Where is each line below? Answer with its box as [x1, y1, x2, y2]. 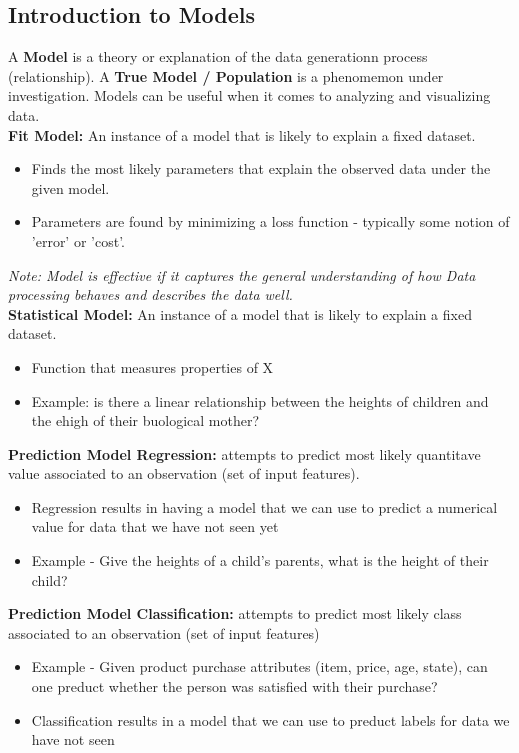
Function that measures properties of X [31, 356, 274, 377]
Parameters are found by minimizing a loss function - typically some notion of [31, 211, 510, 232]
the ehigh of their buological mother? [31, 410, 260, 431]
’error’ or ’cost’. [31, 230, 125, 251]
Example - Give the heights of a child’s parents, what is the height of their [31, 550, 489, 571]
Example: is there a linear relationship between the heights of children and [31, 390, 489, 411]
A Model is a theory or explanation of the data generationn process [8, 46, 428, 67]
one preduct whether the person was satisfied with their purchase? [31, 676, 438, 697]
